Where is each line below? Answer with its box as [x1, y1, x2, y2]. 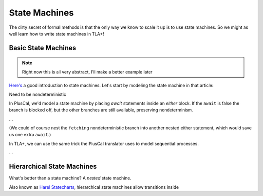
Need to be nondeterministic [9, 91, 67, 97]
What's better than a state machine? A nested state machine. [9, 175, 131, 181]
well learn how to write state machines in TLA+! [9, 31, 104, 36]
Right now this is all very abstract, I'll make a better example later [22, 69, 153, 75]
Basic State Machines [9, 44, 76, 52]
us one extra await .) [9, 132, 51, 138]
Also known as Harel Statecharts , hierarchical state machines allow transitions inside [9, 184, 179, 190]
